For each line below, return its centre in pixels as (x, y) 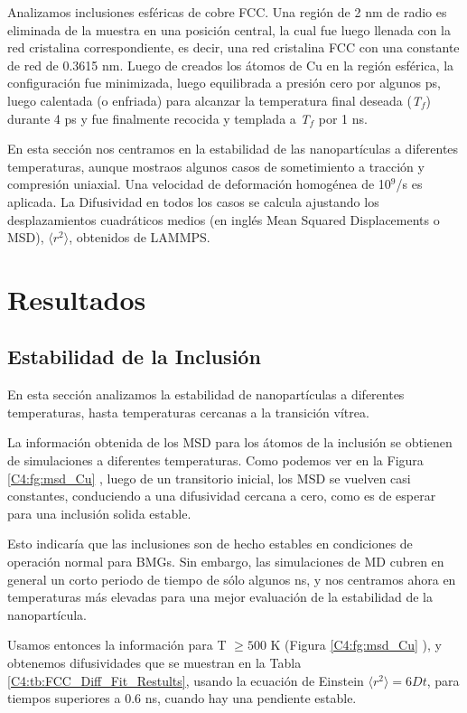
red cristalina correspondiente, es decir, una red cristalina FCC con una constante (233, 47)
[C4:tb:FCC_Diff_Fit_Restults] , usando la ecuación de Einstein (186, 680)
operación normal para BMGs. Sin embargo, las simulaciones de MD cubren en (226, 562)
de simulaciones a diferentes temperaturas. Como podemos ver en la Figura (215, 460)
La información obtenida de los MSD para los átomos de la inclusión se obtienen (230, 442)
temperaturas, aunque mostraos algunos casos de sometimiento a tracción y (216, 166)
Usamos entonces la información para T (117, 645)
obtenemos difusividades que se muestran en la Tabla (154, 663)
